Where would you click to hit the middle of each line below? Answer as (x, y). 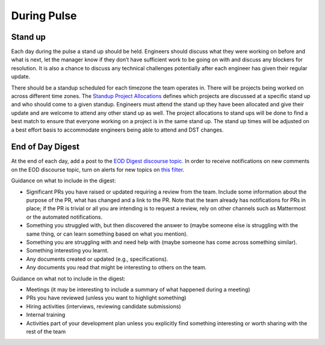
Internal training (46, 315)
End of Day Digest (45, 147)
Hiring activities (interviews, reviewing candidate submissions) (104, 306)
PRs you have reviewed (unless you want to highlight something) (106, 298)
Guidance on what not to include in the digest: (68, 278)
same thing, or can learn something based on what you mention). (107, 234)
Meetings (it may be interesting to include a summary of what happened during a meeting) (138, 289)
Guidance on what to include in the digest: (63, 181)
